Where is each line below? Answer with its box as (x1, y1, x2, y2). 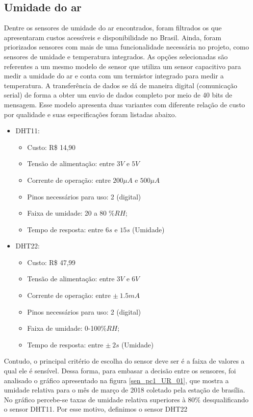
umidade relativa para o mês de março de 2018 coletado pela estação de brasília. (4, 385, 245, 395)
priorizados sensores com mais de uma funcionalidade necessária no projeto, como (4, 42, 249, 52)
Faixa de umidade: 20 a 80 (27, 208, 107, 218)
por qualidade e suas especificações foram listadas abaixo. (4, 109, 177, 119)
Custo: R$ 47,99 (27, 257, 76, 267)
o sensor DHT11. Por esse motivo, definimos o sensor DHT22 (4, 404, 188, 414)
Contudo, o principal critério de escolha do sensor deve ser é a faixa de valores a (4, 356, 245, 366)
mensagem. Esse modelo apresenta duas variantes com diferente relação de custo (4, 99, 245, 109)
